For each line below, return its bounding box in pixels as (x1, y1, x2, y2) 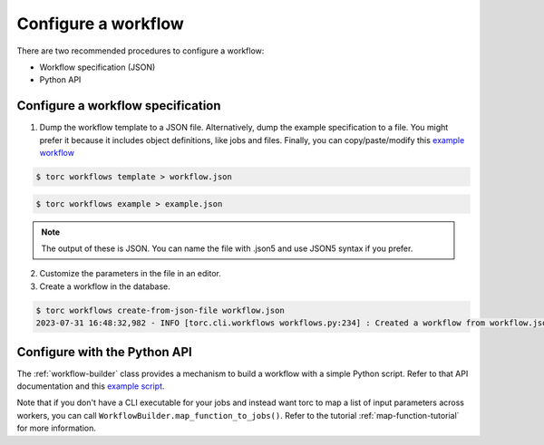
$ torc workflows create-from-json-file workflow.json (35, 305, 285, 315)
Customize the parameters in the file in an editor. (39, 268, 221, 279)
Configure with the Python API (16, 344, 192, 360)
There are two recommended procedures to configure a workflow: (16, 45, 265, 56)
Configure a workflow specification (16, 98, 221, 113)
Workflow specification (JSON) (39, 62, 156, 73)
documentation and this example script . (16, 381, 165, 392)
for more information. (16, 422, 97, 434)
